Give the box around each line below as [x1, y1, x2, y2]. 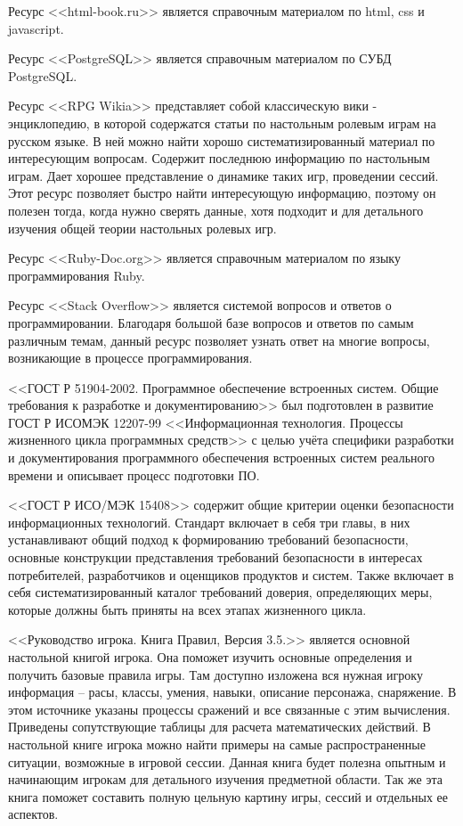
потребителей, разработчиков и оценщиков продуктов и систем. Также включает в [8, 565, 454, 584]
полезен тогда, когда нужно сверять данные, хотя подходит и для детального [8, 200, 424, 219]
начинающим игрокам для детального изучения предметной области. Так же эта [8, 770, 443, 789]
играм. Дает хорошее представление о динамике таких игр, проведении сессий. [8, 166, 439, 184]
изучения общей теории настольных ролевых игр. [8, 218, 277, 237]
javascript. [8, 19, 64, 37]
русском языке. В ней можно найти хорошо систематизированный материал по [8, 131, 435, 150]
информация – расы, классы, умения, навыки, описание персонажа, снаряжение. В [8, 683, 457, 701]
